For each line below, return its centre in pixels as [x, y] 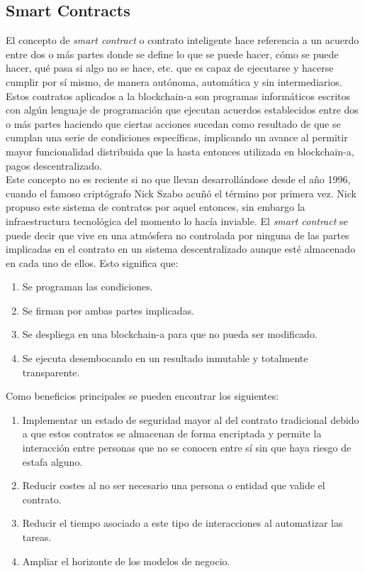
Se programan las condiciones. [88, 286]
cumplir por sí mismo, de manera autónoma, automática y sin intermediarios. [174, 81]
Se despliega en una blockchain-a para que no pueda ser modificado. [170, 334]
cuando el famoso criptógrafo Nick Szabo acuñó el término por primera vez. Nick [181, 193]
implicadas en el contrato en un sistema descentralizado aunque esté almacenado [181, 249]
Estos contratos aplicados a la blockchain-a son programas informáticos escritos [178, 95]
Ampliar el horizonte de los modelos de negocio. [126, 561]
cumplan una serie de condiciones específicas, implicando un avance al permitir [177, 137]
